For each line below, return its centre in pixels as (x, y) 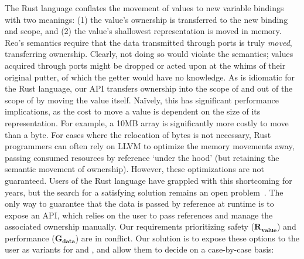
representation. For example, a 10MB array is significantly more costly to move (147, 122)
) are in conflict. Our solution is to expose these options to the (187, 238)
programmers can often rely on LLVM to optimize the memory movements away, (150, 146)
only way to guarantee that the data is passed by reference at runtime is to (139, 203)
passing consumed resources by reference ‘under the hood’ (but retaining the (142, 157)
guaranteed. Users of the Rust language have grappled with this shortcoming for (148, 180)
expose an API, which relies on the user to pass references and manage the (139, 215)
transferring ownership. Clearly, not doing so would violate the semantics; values (149, 54)
